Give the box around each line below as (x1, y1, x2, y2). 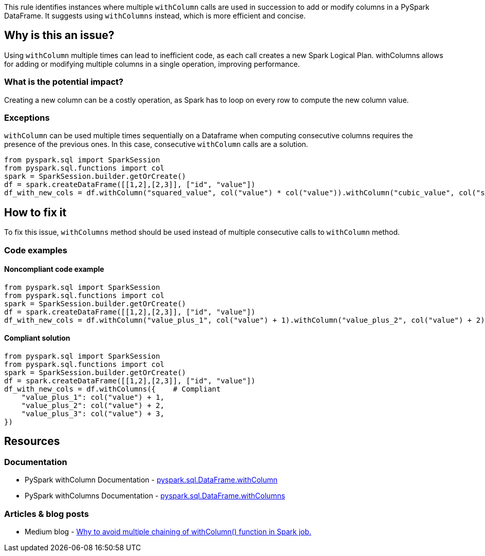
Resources (4, 435, 60, 448)
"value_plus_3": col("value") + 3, (21, 410, 164, 418)
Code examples (4, 245, 68, 255)
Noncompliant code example (4, 265, 104, 274)
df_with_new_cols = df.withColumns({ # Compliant (4, 385, 221, 393)
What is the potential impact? (4, 77, 124, 87)
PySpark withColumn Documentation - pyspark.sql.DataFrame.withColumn (25, 475, 278, 485)
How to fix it (4, 206, 67, 219)
